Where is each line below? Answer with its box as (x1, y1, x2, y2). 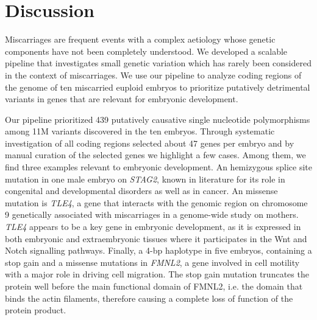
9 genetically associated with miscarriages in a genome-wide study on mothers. (5, 208, 299, 221)
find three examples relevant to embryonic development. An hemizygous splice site (5, 161, 312, 173)
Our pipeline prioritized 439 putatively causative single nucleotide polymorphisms (5, 113, 310, 125)
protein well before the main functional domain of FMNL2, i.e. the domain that (5, 280, 303, 292)
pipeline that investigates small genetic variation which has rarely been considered (5, 57, 312, 69)
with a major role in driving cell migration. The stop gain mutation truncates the (5, 268, 309, 280)
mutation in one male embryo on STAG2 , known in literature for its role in (5, 172, 285, 185)
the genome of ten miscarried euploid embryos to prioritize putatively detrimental (5, 80, 310, 93)
